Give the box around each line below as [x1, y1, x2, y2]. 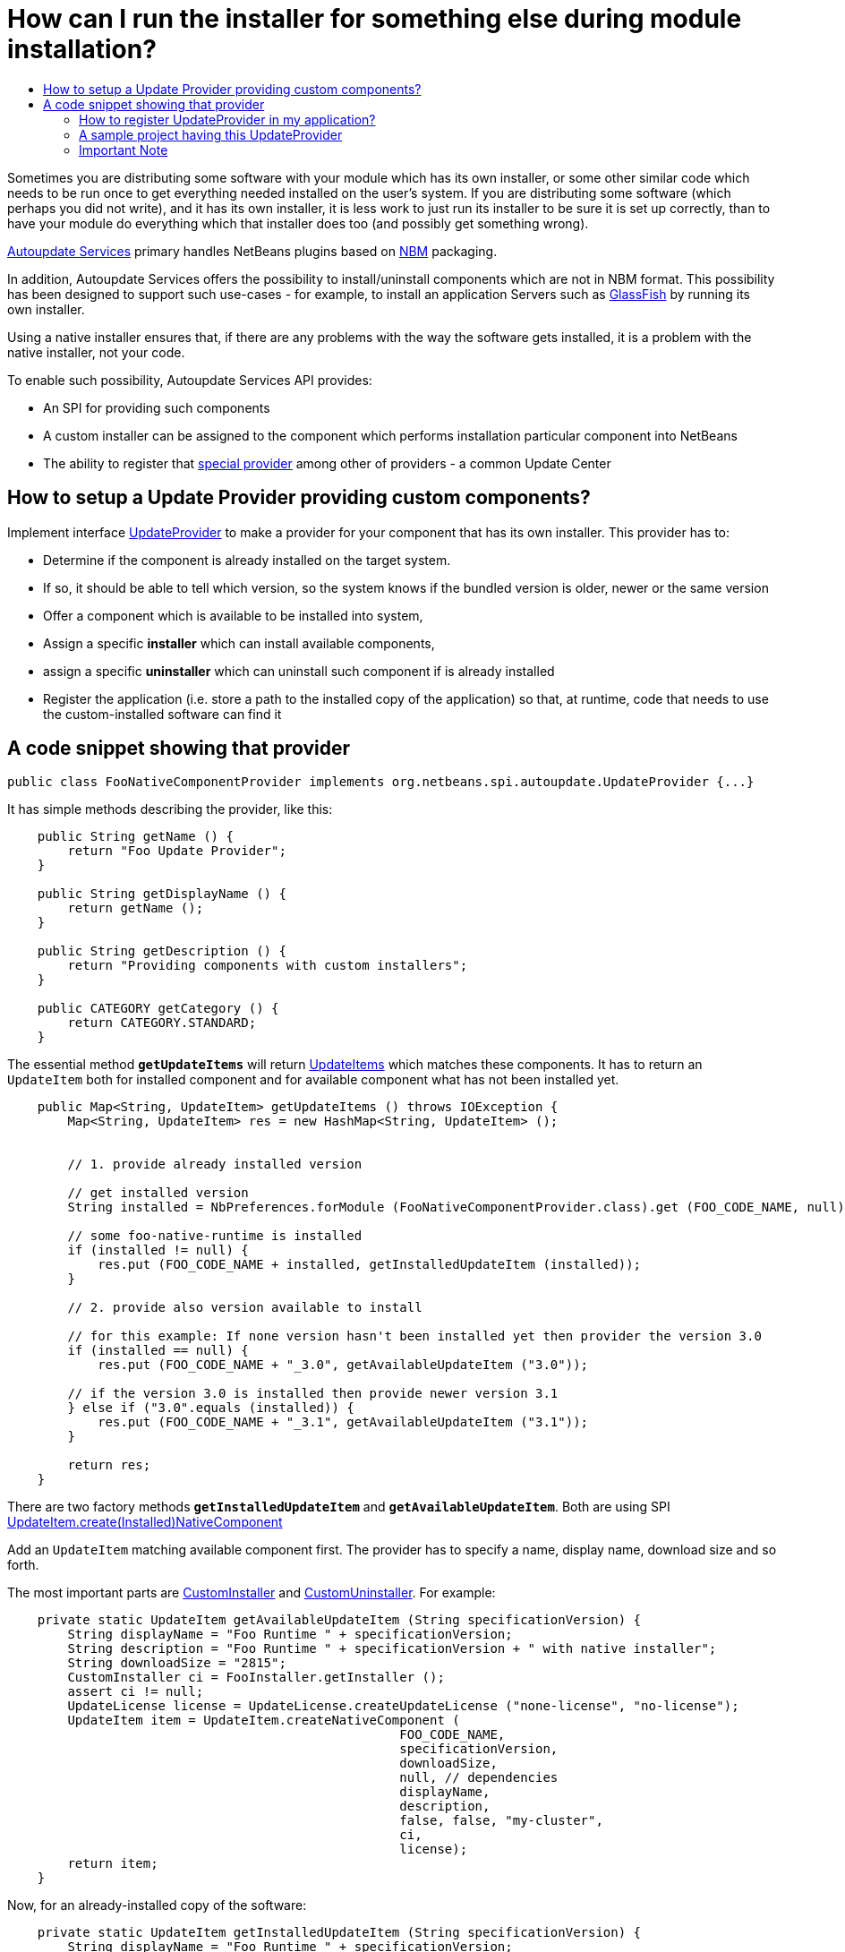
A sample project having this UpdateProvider [79, 126, 343, 142]
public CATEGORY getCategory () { [37, 1001, 279, 1016]
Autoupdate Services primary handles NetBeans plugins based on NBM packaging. [7, 243, 498, 259]
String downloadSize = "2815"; [67, 1656, 286, 1671]
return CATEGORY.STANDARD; [67, 1015, 257, 1031]
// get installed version [67, 1186, 249, 1201]
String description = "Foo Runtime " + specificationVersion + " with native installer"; [67, 1641, 717, 1657]
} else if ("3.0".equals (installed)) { [67, 1400, 354, 1416]
